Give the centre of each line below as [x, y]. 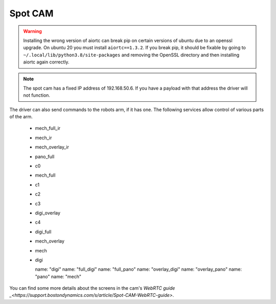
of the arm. [21, 117]
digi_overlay [48, 213]
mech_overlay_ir [52, 147]
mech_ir [43, 138]
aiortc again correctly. [46, 62]
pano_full [45, 157]
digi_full [43, 232]
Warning [32, 31]
